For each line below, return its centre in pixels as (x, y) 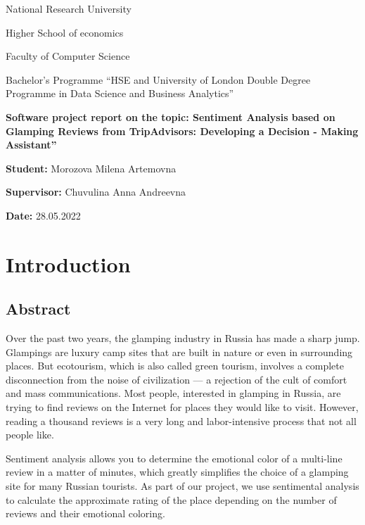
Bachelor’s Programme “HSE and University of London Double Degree (158, 79)
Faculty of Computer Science (68, 56)
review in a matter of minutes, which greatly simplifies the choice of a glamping (177, 472)
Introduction (68, 264)
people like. (30, 435)
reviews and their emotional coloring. (85, 513)
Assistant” (31, 145)
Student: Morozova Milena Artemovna (91, 168)
